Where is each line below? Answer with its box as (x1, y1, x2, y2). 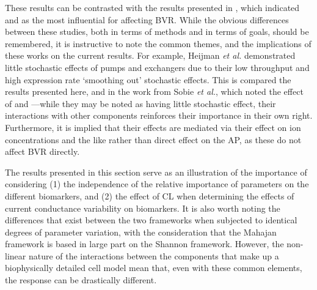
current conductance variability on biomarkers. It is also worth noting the (5, 201, 280, 214)
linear (5, 249, 26, 262)
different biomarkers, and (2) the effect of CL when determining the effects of (5, 189, 294, 202)
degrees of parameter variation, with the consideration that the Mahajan (5, 225, 277, 238)
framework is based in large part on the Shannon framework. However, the (5, 237, 284, 250)
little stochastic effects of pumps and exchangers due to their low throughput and (5, 61, 310, 73)
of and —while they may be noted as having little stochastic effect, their (5, 97, 276, 110)
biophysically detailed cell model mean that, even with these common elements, (5, 261, 302, 274)
